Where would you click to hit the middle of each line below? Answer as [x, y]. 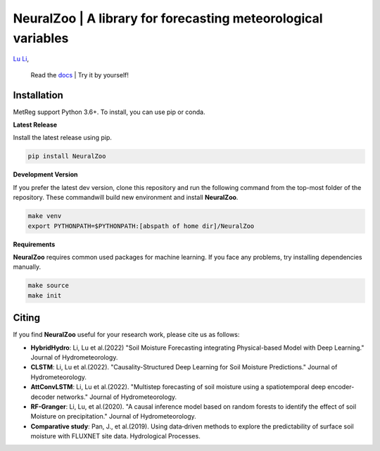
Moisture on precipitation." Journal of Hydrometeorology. [113, 417]
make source [49, 286]
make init [45, 295]
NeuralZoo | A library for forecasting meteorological [168, 18]
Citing [26, 318]
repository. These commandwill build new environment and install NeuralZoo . [126, 198]
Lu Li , [21, 59]
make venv [45, 216]
